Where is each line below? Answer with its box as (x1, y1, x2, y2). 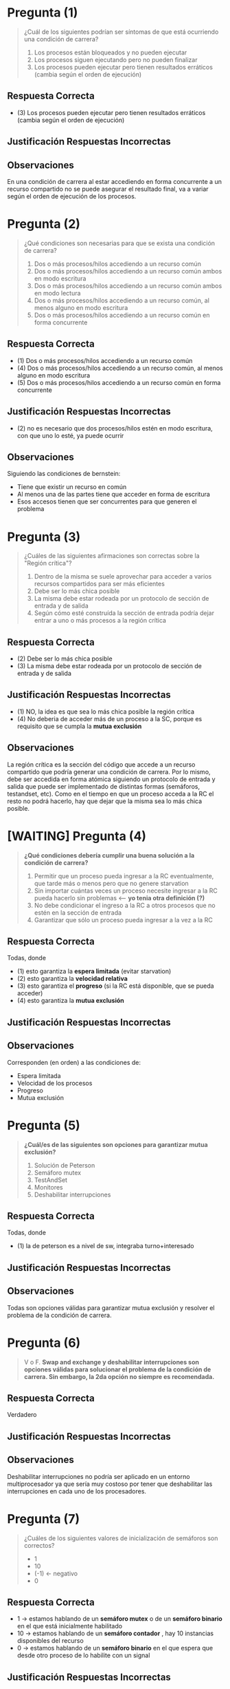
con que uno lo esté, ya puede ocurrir (16, 431, 124, 439)
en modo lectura (34, 289, 81, 297)
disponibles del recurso (16, 1637, 84, 1645)
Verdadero (7, 1411, 37, 1419)
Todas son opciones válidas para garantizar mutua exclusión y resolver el (7, 1303, 215, 1312)
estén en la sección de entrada (34, 908, 122, 917)
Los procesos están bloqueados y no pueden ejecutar (34, 48, 187, 56)
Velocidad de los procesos (16, 1079, 93, 1087)
